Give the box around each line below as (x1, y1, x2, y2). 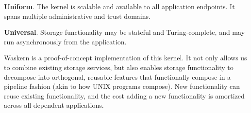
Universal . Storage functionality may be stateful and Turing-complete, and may (4, 27, 245, 37)
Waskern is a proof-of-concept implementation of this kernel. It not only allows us (4, 53, 247, 63)
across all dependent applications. (4, 100, 104, 110)
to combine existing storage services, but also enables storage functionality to (4, 62, 234, 72)
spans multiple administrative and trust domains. (4, 11, 151, 21)
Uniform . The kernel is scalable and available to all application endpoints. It (4, 1, 235, 11)
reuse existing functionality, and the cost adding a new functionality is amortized (4, 90, 245, 100)
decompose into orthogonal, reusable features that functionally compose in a (4, 71, 231, 82)
